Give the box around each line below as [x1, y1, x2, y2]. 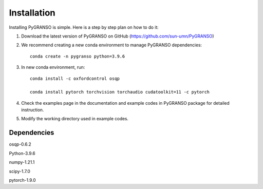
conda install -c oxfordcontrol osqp [30, 76, 120, 81]
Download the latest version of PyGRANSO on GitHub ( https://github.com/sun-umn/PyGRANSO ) [21, 33, 214, 39]
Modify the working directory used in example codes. [21, 116, 129, 122]
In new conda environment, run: [21, 64, 85, 70]
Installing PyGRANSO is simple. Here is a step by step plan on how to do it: [9, 24, 159, 30]
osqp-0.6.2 [9, 141, 32, 147]
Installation [9, 7, 56, 18]
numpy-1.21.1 [9, 159, 35, 165]
